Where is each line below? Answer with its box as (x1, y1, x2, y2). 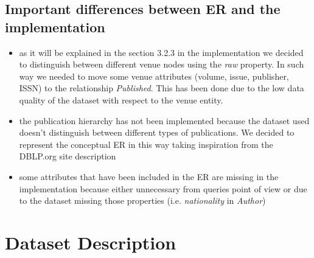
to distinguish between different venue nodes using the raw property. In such (19, 58, 304, 71)
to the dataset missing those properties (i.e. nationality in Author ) (19, 194, 266, 207)
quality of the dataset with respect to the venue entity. (19, 93, 223, 106)
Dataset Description (5, 229, 176, 254)
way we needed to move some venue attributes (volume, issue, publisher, (19, 69, 289, 82)
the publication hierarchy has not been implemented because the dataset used (19, 114, 310, 127)
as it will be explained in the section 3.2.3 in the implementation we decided (19, 46, 304, 58)
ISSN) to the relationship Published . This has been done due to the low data (19, 82, 304, 94)
